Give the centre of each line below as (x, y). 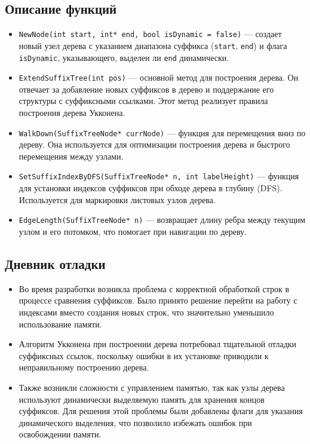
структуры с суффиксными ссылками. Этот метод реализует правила (143, 101)
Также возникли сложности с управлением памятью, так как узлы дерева (152, 387)
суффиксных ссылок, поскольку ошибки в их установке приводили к (144, 355)
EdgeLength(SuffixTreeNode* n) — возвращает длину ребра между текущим (162, 220)
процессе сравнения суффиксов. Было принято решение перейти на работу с (158, 300)
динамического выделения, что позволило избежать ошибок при (135, 422)
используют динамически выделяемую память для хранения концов (142, 399)
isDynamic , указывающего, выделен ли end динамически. (124, 57)
